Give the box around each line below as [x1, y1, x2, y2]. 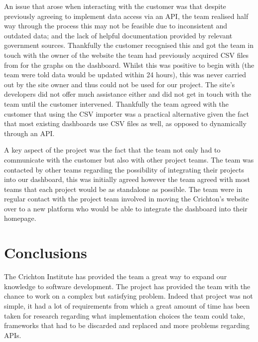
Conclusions [4, 242, 87, 263]
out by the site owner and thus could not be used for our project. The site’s [4, 79, 235, 89]
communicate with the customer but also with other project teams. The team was [4, 154, 254, 165]
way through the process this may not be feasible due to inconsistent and [4, 20, 228, 31]
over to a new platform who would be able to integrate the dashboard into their [4, 203, 248, 213]
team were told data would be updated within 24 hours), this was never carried [4, 69, 247, 80]
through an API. [4, 128, 55, 138]
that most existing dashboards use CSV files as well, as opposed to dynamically [4, 118, 247, 129]
